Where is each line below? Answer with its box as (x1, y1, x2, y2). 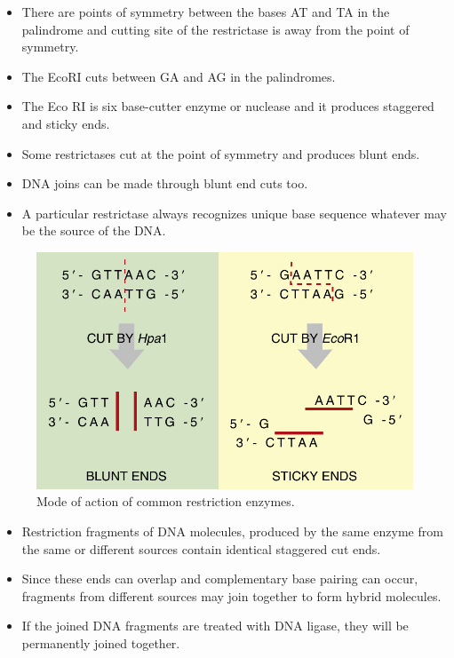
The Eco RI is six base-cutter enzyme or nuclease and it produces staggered (21, 97, 434, 115)
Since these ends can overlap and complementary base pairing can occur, (21, 569, 418, 588)
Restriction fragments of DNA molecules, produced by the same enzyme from (21, 521, 443, 540)
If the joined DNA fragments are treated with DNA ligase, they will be (21, 616, 409, 635)
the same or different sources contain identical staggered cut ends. (21, 539, 381, 558)
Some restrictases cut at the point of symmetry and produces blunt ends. (21, 144, 420, 163)
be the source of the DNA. (21, 221, 166, 240)
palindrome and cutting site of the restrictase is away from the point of (21, 20, 410, 38)
